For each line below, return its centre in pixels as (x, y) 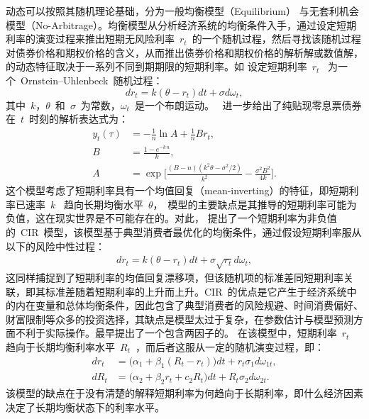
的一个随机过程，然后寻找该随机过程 (276, 39)
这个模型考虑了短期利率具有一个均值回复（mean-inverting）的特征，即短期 (177, 190)
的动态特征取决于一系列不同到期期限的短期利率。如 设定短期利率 (156, 66)
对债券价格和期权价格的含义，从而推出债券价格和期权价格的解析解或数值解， (184, 52)
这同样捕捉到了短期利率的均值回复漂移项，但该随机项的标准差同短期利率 (175, 277)
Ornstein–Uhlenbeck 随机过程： (92, 80)
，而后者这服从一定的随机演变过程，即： (230, 346)
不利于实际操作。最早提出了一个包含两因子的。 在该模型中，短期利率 (176, 333)
